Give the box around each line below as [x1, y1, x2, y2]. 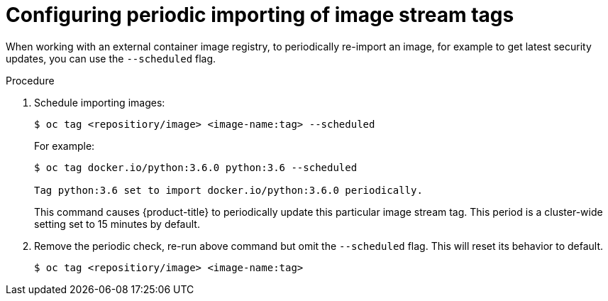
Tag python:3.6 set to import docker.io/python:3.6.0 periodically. [34, 184, 423, 196]
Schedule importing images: [34, 96, 165, 109]
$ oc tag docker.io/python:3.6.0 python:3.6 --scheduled [34, 161, 358, 173]
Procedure [6, 74, 55, 87]
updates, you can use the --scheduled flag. [6, 52, 216, 65]
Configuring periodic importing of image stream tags [6, 3, 514, 27]
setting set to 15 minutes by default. [34, 217, 200, 230]
